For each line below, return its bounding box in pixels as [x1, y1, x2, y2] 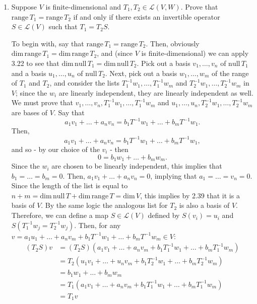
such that [48, 21, 78, 32]
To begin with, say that [11, 38, 84, 48]
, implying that [150, 170, 197, 181]
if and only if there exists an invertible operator [73, 11, 220, 22]
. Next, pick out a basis [105, 67, 177, 78]
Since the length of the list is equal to [11, 180, 128, 191]
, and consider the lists [49, 78, 120, 88]
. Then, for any [74, 219, 121, 230]
